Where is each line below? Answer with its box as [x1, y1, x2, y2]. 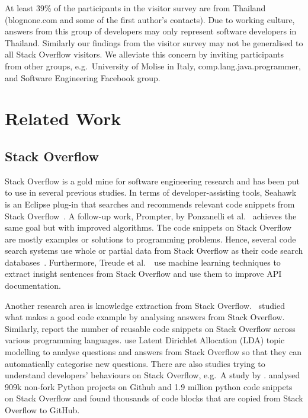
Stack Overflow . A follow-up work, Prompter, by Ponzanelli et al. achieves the [5, 209, 297, 222]
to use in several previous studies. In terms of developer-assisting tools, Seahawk [5, 186, 297, 199]
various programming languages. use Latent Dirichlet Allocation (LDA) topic [5, 334, 285, 346]
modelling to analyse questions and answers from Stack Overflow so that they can [5, 346, 302, 358]
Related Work [5, 106, 121, 130]
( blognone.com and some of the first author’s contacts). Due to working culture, [5, 13, 295, 25]
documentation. [5, 279, 61, 292]
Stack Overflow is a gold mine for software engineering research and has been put [5, 174, 300, 187]
